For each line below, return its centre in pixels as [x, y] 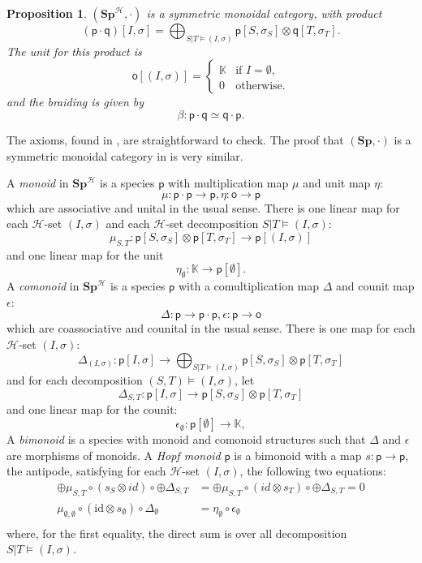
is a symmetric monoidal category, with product [264, 13]
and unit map [337, 183]
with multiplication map [228, 183]
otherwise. [261, 86]
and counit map [375, 286]
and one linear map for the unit [85, 254]
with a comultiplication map [249, 286]
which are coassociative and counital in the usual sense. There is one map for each [211, 328]
